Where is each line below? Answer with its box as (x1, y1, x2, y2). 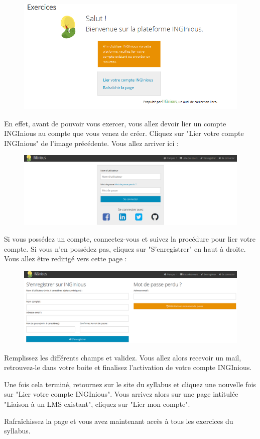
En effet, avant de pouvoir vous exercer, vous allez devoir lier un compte (4, 118, 226, 128)
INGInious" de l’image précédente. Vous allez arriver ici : (4, 137, 179, 148)
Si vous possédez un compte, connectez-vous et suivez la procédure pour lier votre (4, 234, 256, 244)
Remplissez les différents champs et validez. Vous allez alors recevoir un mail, (4, 352, 241, 362)
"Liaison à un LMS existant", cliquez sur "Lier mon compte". (4, 399, 190, 409)
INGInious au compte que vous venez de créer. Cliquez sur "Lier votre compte (4, 128, 244, 138)
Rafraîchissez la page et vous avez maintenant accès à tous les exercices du (4, 415, 233, 426)
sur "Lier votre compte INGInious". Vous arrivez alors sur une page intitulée (4, 389, 238, 399)
